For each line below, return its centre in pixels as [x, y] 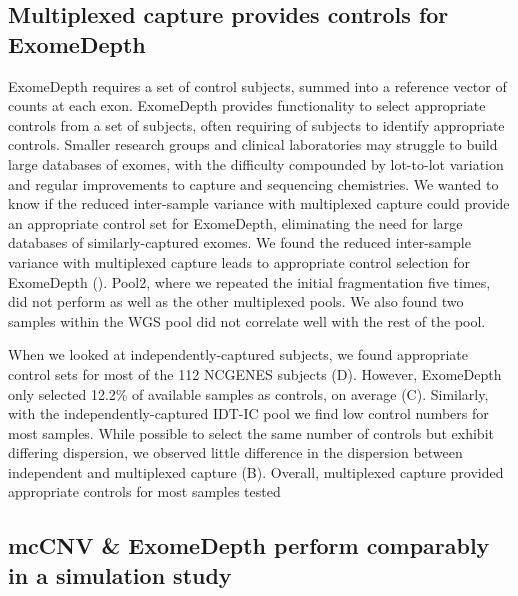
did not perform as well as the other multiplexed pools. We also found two [236, 301]
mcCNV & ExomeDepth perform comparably [249, 545]
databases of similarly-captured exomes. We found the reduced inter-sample [239, 242]
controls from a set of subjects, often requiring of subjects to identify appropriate [256, 124]
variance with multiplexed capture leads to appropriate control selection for [239, 261]
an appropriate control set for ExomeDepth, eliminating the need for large [235, 222]
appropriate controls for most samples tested [144, 491]
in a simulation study [120, 574]
